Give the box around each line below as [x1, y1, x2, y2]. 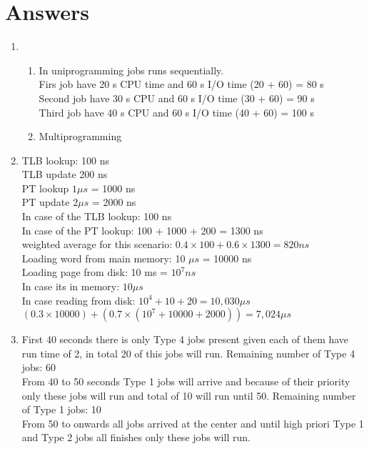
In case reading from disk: [21, 292, 136, 307]
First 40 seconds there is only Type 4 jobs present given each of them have [21, 332, 349, 347]
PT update [21, 194, 70, 209]
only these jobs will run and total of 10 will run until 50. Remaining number [21, 388, 356, 403]
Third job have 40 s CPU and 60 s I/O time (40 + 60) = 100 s [39, 104, 315, 119]
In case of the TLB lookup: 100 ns [21, 209, 172, 224]
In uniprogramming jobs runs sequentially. [39, 62, 224, 77]
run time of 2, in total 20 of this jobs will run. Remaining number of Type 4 [21, 345, 355, 360]
